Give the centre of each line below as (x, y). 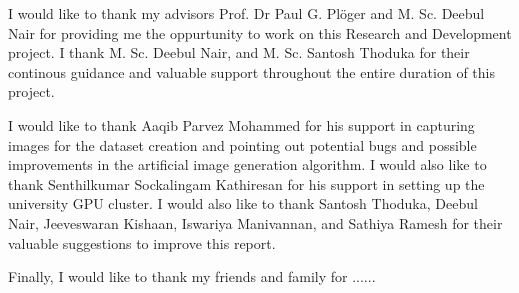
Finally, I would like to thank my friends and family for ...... (192, 276)
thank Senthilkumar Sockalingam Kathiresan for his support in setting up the (246, 183)
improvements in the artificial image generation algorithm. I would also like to (247, 164)
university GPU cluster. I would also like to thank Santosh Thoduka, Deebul (243, 203)
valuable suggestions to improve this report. (142, 242)
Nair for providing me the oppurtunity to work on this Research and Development (260, 32)
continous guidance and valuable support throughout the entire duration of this (251, 71)
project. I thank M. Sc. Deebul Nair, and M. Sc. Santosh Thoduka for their (239, 52)
